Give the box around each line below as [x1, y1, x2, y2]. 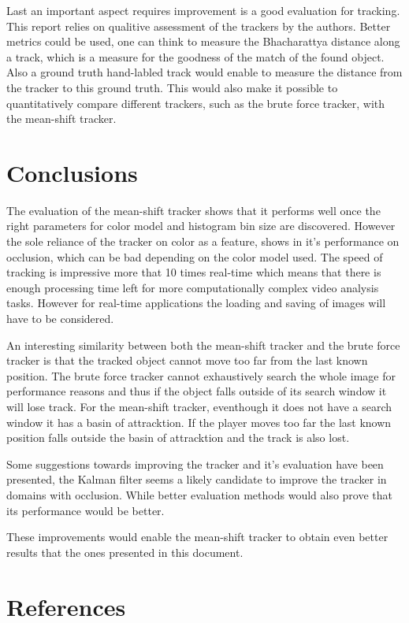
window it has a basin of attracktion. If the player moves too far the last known [6, 413, 392, 430]
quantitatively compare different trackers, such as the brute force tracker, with [6, 95, 385, 111]
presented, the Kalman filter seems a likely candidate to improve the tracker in [6, 471, 387, 488]
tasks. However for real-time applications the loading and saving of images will [6, 295, 386, 311]
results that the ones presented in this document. [6, 543, 244, 560]
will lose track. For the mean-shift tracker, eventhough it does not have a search [6, 399, 392, 414]
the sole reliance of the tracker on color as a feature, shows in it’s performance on [6, 233, 400, 250]
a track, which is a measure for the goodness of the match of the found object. [6, 48, 385, 65]
